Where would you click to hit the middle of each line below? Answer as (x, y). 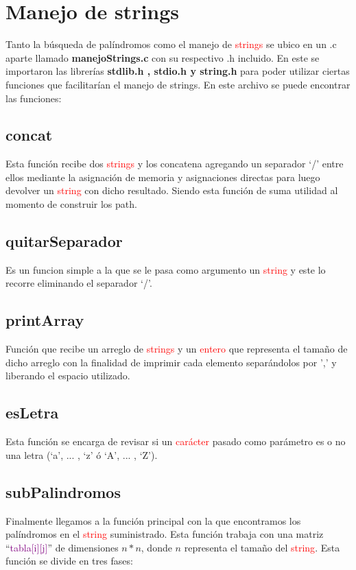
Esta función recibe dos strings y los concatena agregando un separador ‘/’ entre (175, 164)
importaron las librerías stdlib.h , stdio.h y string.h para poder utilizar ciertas (178, 71)
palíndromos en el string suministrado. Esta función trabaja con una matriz (165, 534)
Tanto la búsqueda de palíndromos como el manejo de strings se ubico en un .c (171, 44)
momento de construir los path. (71, 204)
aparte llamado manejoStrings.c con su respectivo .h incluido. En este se (163, 57)
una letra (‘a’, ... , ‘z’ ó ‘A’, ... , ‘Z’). (82, 454)
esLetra (32, 413)
